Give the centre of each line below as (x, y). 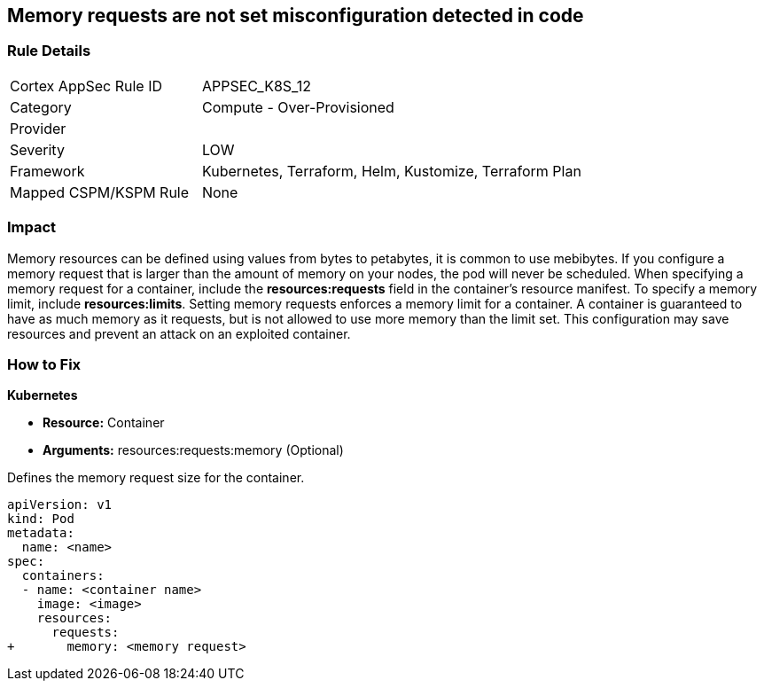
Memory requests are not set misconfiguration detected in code (296, 16)
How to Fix (44, 364)
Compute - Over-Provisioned (298, 107)
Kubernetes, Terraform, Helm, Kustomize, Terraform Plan (391, 171)
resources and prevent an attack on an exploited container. (179, 333)
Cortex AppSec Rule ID (86, 86)
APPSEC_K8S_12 (256, 86)
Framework (47, 171)
